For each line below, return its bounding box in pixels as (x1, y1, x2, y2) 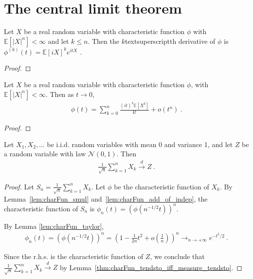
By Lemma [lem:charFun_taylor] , (4, 221, 104, 231)
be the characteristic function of (114, 181, 209, 191)
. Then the (88, 36, 119, 46)
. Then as (45, 89, 74, 99)
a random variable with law (4, 149, 86, 159)
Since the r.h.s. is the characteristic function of (4, 251, 144, 261)
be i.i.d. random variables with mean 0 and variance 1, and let (47, 139, 233, 149)
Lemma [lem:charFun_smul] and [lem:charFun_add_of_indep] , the (4, 193, 208, 204)
